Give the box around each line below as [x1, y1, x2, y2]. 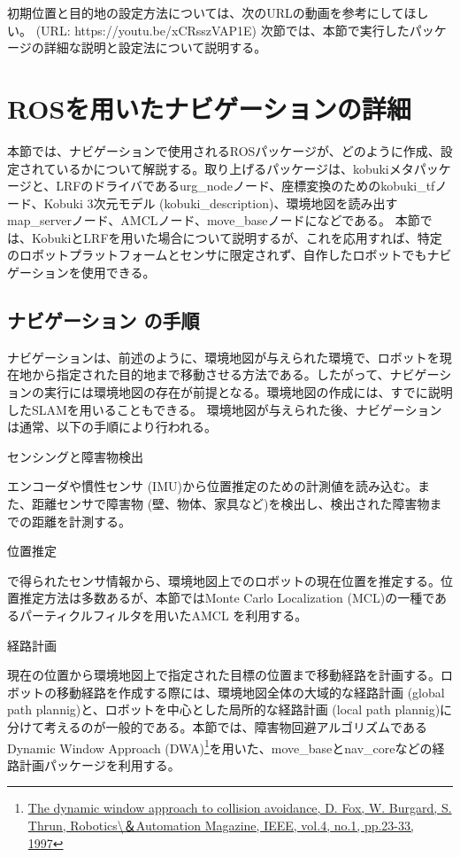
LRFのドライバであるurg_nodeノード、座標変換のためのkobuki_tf [56, 176, 435, 195]
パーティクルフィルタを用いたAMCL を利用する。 [19, 605, 308, 624]
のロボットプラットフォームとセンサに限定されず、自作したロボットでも [7, 245, 427, 264]
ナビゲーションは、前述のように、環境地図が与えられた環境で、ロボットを [7, 347, 440, 366]
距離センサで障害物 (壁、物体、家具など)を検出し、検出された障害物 [31, 495, 430, 513]
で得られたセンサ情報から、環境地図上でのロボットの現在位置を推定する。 [7, 571, 441, 589]
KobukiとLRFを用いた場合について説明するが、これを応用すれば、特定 [31, 228, 442, 246]
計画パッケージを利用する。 [19, 755, 180, 774]
